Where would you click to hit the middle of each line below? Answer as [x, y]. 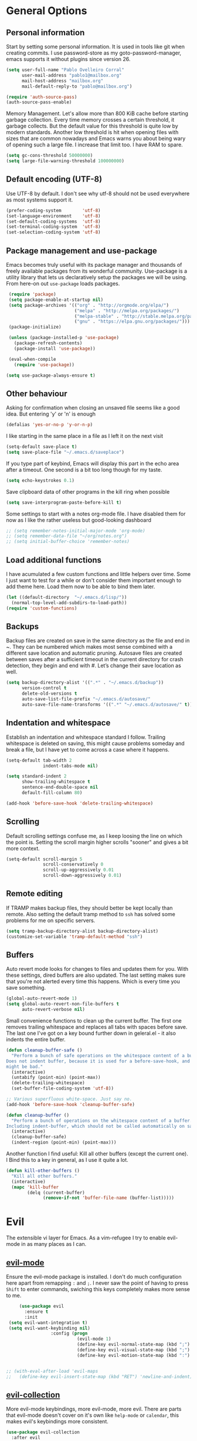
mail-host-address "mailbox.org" [62, 81]
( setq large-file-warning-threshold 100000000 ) [65, 161]
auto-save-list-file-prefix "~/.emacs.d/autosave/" [86, 699]
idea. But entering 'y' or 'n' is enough [51, 414]
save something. [26, 988]
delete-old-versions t [49, 694]
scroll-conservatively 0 [73, 864]
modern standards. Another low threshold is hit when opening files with [92, 132]
